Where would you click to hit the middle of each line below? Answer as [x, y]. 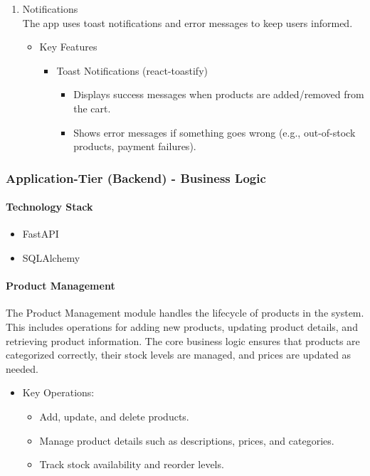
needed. [22, 368]
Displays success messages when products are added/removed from [219, 94]
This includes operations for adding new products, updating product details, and [182, 326]
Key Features [68, 47]
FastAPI [41, 234]
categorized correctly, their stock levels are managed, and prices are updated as [179, 355]
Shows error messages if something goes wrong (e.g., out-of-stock [215, 132]
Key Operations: [58, 392]
